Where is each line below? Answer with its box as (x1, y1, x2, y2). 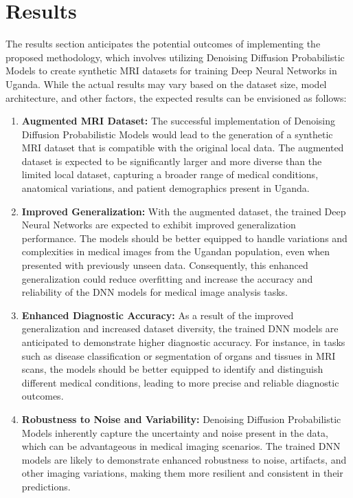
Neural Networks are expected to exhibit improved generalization (21, 217, 296, 232)
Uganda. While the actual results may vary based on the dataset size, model (5, 76, 327, 91)
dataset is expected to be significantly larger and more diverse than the (21, 153, 322, 168)
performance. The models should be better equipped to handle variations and (21, 230, 348, 245)
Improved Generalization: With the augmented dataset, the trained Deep (21, 204, 346, 218)
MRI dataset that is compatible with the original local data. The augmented (21, 140, 344, 155)
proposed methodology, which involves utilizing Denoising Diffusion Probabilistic (5, 50, 345, 64)
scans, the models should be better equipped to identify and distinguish (21, 362, 323, 376)
